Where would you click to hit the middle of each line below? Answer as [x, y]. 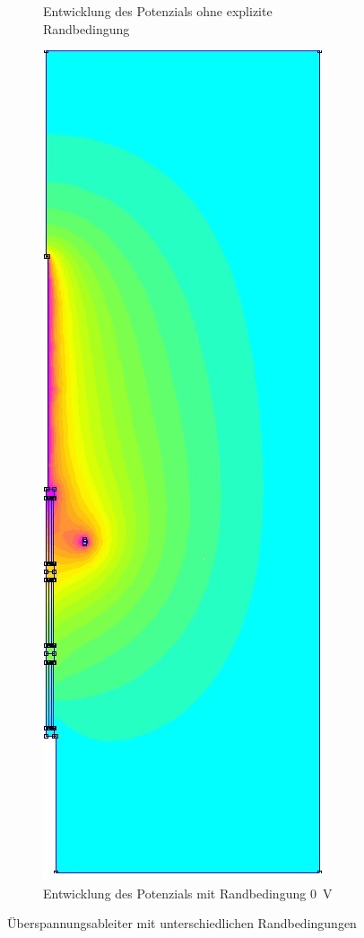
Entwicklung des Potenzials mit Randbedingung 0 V [188, 893]
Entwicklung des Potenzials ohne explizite [158, 11]
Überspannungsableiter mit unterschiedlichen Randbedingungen [182, 923]
